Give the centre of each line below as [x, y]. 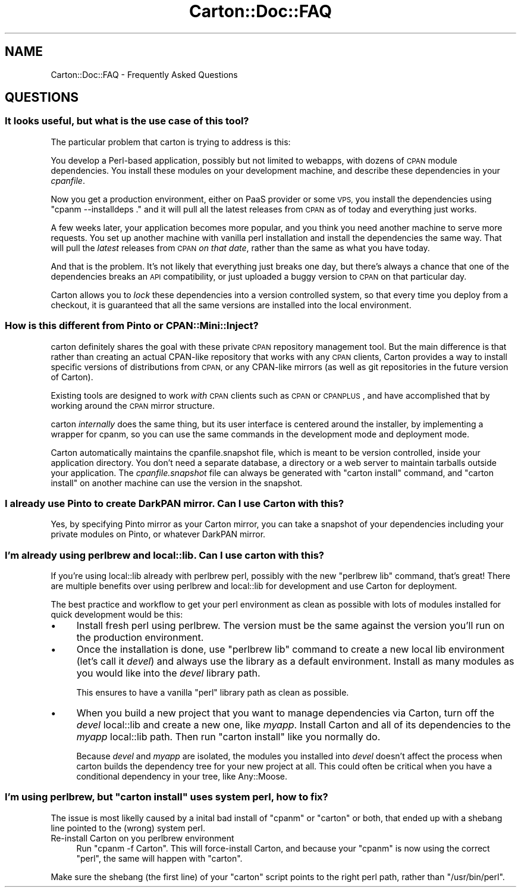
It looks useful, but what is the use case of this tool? [127, 121]
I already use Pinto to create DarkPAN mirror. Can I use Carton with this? [175, 503]
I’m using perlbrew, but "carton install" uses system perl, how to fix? [167, 797]
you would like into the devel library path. [168, 673]
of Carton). [72, 377]
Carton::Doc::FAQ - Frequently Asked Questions [144, 74]
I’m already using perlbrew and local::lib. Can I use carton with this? [164, 555]
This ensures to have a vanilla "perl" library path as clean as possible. [213, 693]
